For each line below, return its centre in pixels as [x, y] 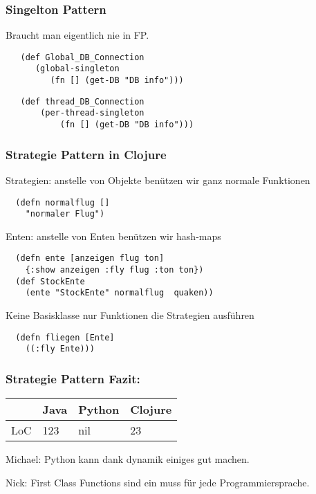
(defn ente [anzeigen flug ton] [90, 258]
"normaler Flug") [65, 214]
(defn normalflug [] [63, 202]
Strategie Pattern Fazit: [73, 378]
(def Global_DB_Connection [82, 57]
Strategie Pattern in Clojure [86, 154]
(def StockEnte [50, 281]
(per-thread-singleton [92, 113]
